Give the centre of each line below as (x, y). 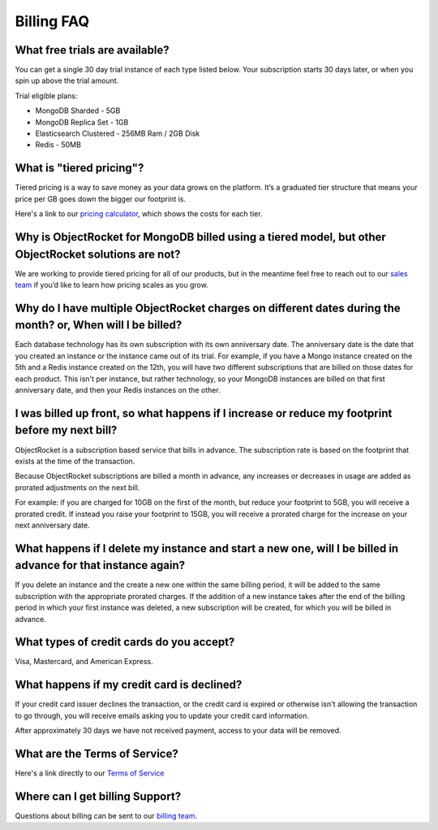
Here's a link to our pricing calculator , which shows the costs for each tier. (139, 214)
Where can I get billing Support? (98, 796)
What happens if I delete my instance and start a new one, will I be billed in (207, 548)
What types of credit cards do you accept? (125, 642)
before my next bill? (66, 430)
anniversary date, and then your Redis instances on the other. (118, 390)
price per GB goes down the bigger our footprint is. (101, 198)
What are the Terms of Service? (97, 753)
